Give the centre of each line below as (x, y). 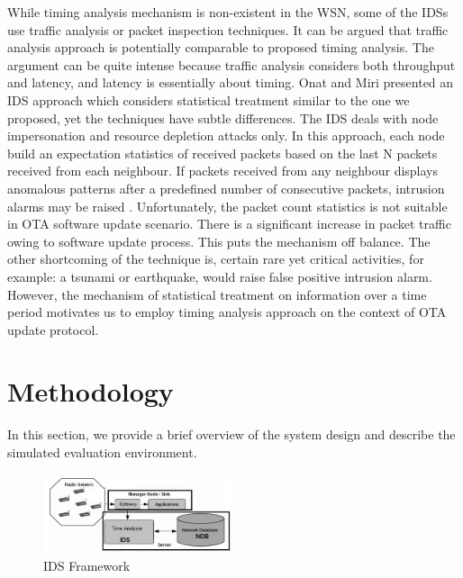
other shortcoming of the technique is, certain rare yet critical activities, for (216, 259)
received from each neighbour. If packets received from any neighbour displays (223, 171)
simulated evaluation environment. (102, 452)
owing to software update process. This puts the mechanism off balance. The (219, 241)
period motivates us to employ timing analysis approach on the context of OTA (227, 312)
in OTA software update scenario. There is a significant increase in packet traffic (229, 224)
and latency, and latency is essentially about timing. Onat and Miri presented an (231, 82)
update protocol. (53, 329)
